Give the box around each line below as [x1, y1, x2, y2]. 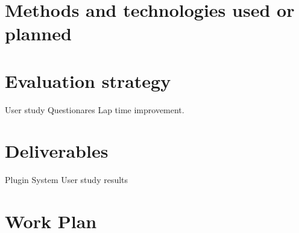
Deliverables [5, 138, 109, 163]
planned [5, 21, 72, 46]
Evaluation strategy [5, 68, 171, 93]
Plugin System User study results [5, 173, 128, 186]
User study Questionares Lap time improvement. [5, 103, 184, 116]
